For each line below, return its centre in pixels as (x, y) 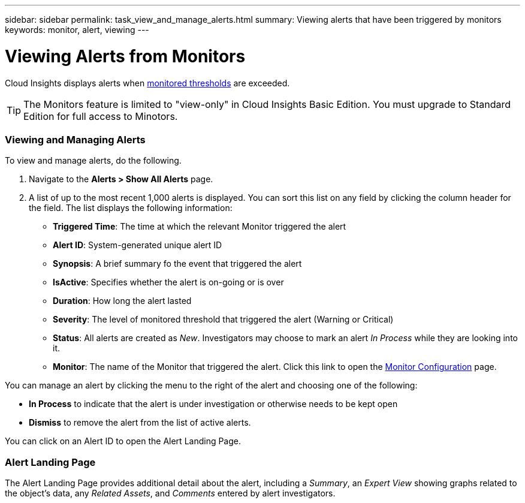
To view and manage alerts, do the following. (93, 161)
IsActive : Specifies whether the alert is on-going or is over (168, 282)
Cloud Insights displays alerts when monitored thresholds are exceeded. (147, 83)
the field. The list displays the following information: (131, 208)
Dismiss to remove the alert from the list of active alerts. (140, 423)
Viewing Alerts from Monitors (125, 56)
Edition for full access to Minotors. (101, 116)
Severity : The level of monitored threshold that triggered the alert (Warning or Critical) (223, 320)
